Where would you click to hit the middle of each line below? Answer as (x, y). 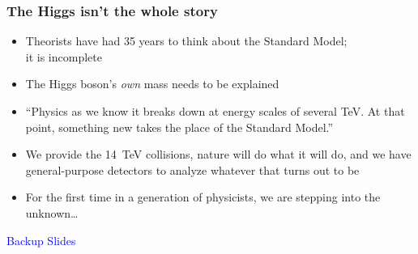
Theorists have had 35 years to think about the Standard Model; (186, 41)
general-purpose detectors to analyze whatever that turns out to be (192, 169)
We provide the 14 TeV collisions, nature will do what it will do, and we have (218, 154)
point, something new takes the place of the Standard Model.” (179, 127)
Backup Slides (41, 240)
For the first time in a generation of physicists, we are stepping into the (203, 197)
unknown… (52, 212)
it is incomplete (64, 56)
